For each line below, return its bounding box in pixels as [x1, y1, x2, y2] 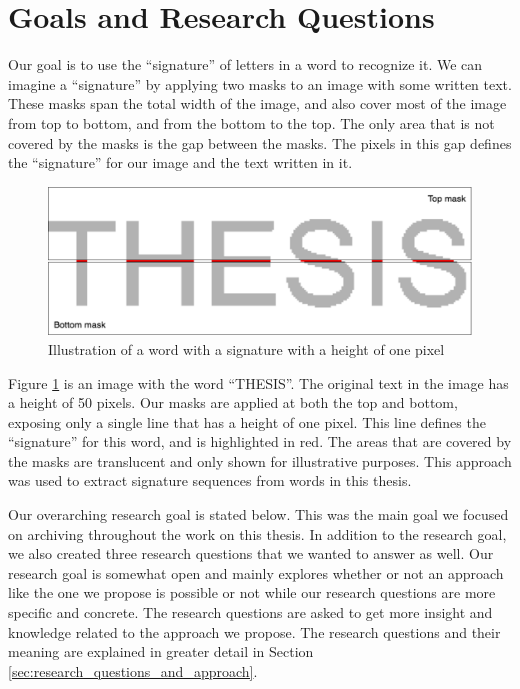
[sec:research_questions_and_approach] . [8, 660, 258, 681]
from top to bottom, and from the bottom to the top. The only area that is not [8, 112, 495, 133]
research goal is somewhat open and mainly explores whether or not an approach [8, 562, 504, 583]
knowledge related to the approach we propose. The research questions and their [8, 621, 501, 642]
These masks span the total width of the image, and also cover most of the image [8, 93, 507, 114]
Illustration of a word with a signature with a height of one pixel [48, 338, 445, 359]
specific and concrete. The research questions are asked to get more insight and [8, 602, 493, 623]
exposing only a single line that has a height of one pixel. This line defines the [8, 411, 486, 432]
